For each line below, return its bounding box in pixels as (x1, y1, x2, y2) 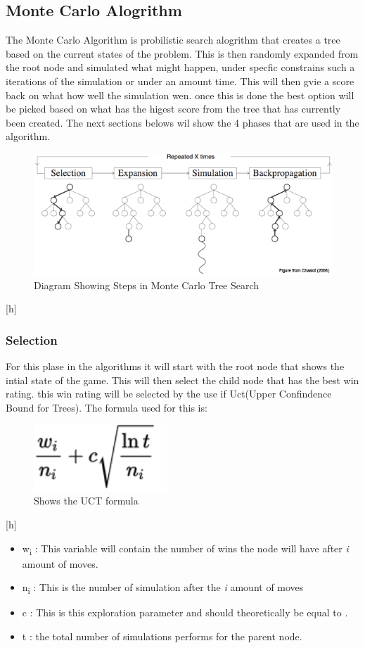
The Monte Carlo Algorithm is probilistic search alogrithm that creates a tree (6, 32, 340, 47)
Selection (6, 331, 58, 348)
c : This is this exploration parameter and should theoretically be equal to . (22, 605, 348, 620)
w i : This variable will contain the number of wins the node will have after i (22, 540, 349, 557)
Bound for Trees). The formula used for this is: (6, 400, 207, 414)
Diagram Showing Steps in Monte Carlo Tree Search (34, 277, 260, 292)
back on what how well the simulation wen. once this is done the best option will (6, 87, 354, 102)
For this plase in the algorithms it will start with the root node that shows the (6, 358, 345, 373)
